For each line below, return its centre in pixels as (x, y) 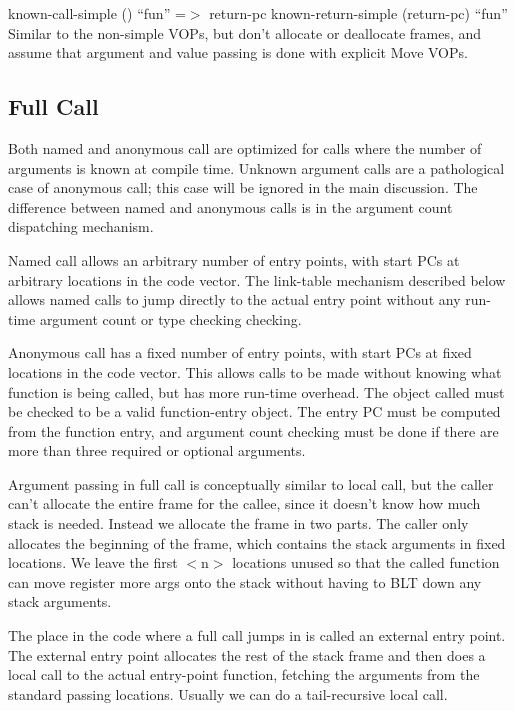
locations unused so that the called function (366, 562)
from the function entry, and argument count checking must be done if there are (253, 430)
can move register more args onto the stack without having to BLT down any (245, 581)
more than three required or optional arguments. (157, 450)
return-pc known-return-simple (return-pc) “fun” (358, 13)
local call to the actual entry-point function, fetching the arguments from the (244, 674)
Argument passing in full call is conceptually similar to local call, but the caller (251, 483)
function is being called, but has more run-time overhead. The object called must (256, 391)
